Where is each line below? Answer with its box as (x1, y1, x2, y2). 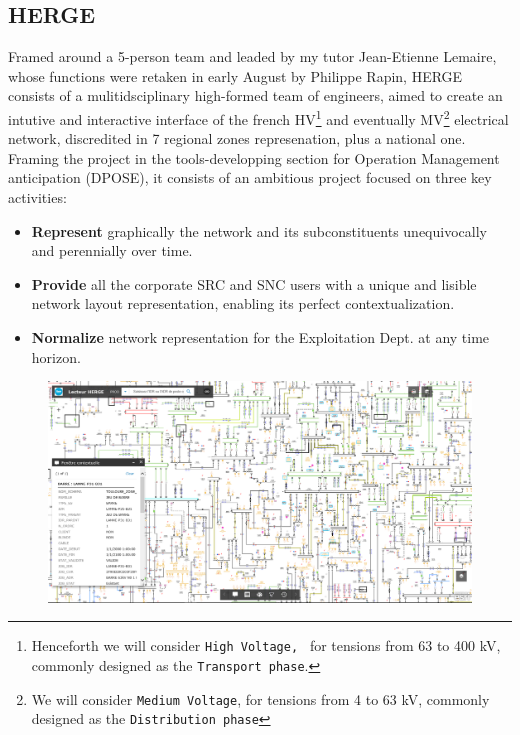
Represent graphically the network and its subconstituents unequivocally (31, 220, 487, 241)
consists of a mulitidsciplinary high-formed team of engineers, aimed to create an (8, 85, 503, 106)
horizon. (31, 346, 81, 367)
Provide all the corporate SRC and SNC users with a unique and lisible (31, 273, 477, 294)
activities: (8, 187, 67, 208)
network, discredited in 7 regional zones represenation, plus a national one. (8, 128, 466, 149)
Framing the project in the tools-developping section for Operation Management (8, 147, 500, 168)
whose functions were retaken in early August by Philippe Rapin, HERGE (8, 65, 463, 86)
